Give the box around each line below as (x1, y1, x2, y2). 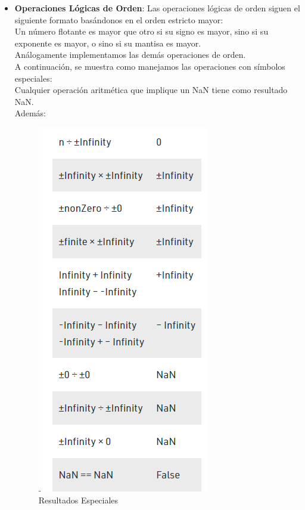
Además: (14, 107, 46, 119)
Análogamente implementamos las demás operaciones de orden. (14, 48, 246, 61)
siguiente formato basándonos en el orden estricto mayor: (14, 13, 223, 26)
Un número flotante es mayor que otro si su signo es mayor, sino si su (14, 25, 269, 38)
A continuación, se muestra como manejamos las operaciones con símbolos (14, 60, 285, 72)
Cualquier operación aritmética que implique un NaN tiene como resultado (14, 84, 288, 96)
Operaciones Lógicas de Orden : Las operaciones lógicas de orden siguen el (14, 2, 300, 14)
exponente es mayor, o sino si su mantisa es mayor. (14, 36, 201, 49)
